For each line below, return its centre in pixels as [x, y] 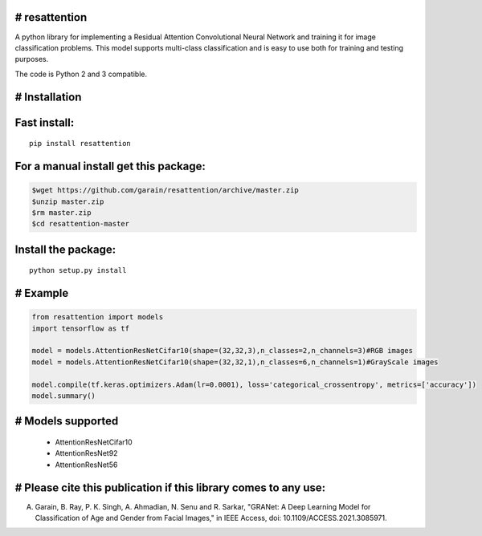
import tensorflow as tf [81, 328]
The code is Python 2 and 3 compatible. [81, 74]
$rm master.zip [61, 212]
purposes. [32, 59]
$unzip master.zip [68, 201]
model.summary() [64, 396]
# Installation [48, 97]
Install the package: [65, 249]
